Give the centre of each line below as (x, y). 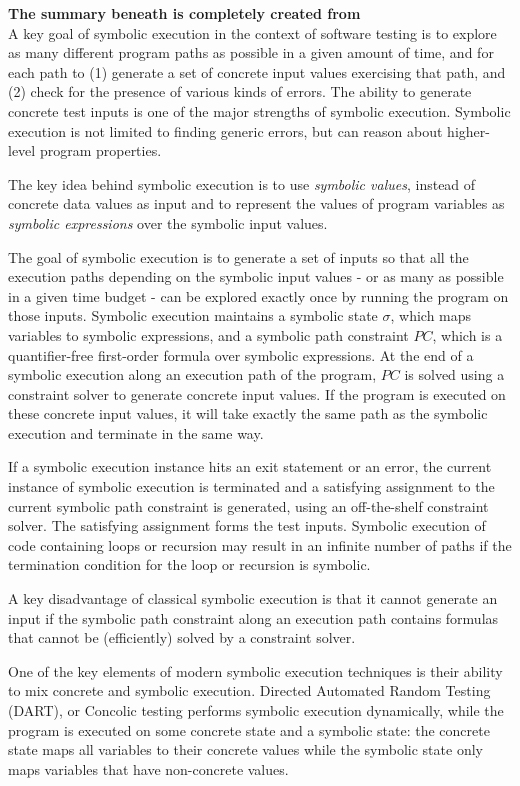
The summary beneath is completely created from (184, 13)
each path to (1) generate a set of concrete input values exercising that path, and (257, 71)
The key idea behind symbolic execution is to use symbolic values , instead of (242, 183)
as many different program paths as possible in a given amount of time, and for (251, 52)
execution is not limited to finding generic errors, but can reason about (225, 130)
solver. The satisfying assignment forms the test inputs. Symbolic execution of (247, 525)
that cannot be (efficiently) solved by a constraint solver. (182, 637)
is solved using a (454, 374)
